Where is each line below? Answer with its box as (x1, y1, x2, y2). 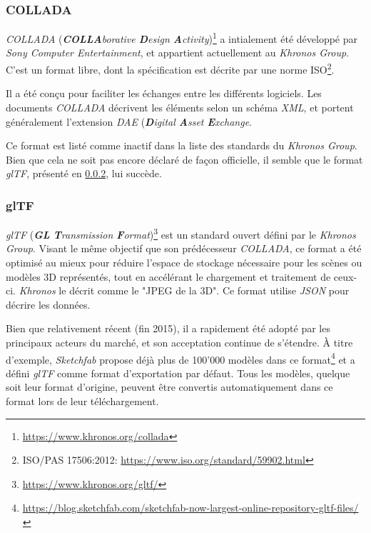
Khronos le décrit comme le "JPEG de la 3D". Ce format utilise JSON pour (19, 283, 350, 298)
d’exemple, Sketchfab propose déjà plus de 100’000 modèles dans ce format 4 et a (6, 349, 355, 367)
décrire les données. (6, 297, 91, 312)
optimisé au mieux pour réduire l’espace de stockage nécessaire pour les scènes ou (6, 254, 362, 269)
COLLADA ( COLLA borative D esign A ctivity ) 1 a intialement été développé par (6, 29, 357, 46)
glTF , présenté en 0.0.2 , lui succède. (6, 166, 162, 181)
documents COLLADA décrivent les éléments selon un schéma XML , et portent (6, 99, 354, 114)
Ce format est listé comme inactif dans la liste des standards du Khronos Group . (6, 138, 357, 153)
